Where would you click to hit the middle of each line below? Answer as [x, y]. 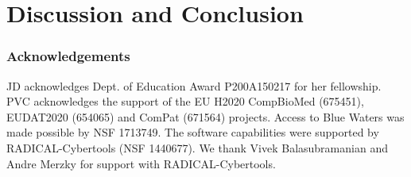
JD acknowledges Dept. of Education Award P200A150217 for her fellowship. [194, 85]
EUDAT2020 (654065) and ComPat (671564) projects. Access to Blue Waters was [205, 116]
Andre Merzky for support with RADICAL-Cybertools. [141, 163]
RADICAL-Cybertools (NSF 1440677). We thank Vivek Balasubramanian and [197, 147]
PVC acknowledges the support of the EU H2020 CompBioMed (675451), [185, 101]
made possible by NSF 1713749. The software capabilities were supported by [193, 132]
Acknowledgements [68, 56]
